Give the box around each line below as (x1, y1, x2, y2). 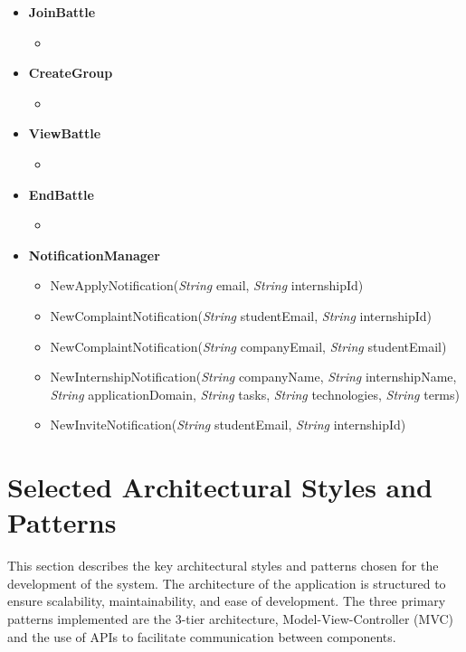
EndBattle (28, 184, 94, 203)
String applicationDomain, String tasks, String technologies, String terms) (50, 384, 460, 403)
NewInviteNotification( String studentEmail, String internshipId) (50, 415, 406, 434)
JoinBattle (28, 3, 96, 21)
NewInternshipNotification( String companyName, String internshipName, (50, 367, 457, 386)
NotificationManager (28, 245, 160, 264)
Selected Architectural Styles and (7, 468, 433, 506)
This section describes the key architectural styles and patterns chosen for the (7, 556, 439, 575)
